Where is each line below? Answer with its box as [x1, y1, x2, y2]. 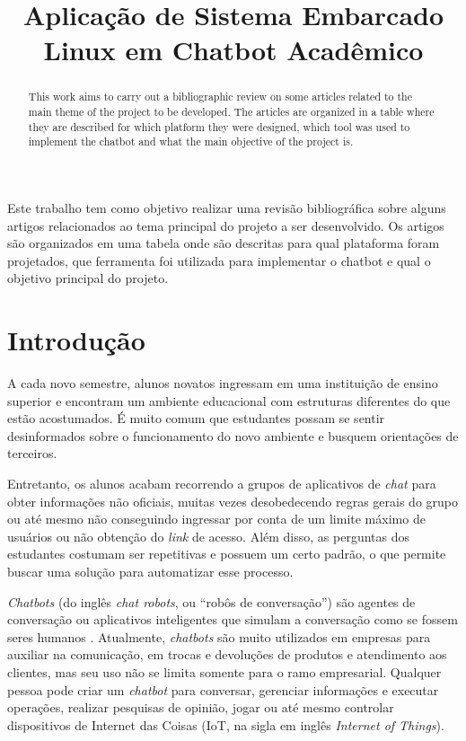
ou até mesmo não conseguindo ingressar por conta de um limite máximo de [7, 509, 426, 528]
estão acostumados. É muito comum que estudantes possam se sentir [7, 409, 385, 428]
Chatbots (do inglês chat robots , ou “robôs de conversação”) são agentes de [7, 592, 416, 611]
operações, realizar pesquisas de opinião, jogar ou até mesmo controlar [7, 698, 394, 717]
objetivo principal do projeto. [7, 269, 169, 287]
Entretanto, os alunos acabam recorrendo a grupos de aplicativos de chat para [7, 474, 436, 493]
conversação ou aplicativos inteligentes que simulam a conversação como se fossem [7, 610, 458, 629]
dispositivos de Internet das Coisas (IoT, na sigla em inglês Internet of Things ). [7, 715, 444, 734]
